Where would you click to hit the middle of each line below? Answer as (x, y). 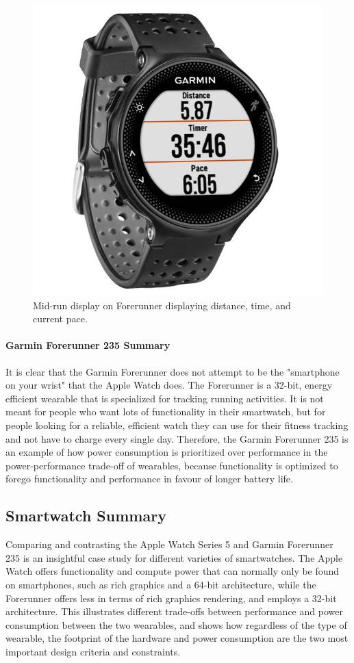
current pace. (60, 318)
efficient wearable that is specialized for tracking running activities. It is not (165, 398)
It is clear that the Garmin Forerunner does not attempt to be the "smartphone (173, 371)
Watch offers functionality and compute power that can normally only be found (173, 571)
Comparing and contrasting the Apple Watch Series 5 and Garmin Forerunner (169, 544)
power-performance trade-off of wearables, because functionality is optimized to (172, 465)
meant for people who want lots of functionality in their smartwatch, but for (166, 412)
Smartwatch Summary (86, 516)
